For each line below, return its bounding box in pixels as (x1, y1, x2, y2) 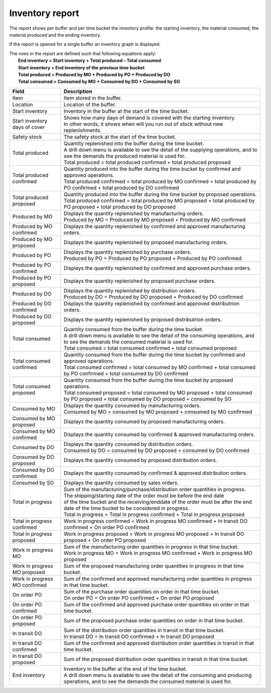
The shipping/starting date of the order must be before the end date (63, 492, 224, 499)
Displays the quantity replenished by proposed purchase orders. (63, 277, 216, 284)
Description (63, 88, 92, 95)
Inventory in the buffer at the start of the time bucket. (63, 107, 189, 114)
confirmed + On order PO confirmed (63, 524, 150, 531)
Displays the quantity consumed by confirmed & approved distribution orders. (63, 470, 247, 477)
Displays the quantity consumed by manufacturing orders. (63, 402, 201, 409)
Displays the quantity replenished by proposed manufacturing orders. (63, 239, 228, 246)
